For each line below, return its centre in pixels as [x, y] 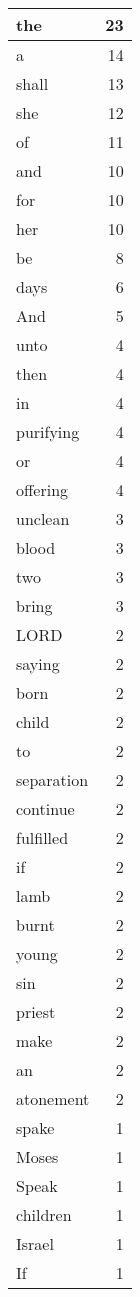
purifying [48, 431]
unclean [43, 518]
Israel [35, 1243]
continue [45, 808]
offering [42, 489]
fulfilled [42, 837]
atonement [53, 1098]
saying [38, 663]
